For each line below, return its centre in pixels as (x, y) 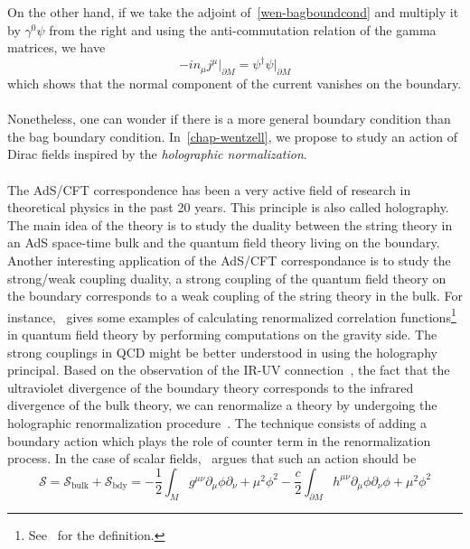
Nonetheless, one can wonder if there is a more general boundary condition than (229, 119)
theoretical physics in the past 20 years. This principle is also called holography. (228, 207)
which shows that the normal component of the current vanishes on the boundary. (235, 84)
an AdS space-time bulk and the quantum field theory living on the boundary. (224, 242)
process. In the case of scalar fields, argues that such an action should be (212, 458)
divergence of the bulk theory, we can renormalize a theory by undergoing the (222, 405)
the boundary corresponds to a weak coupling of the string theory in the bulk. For (235, 296)
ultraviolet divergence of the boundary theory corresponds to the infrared (211, 387)
